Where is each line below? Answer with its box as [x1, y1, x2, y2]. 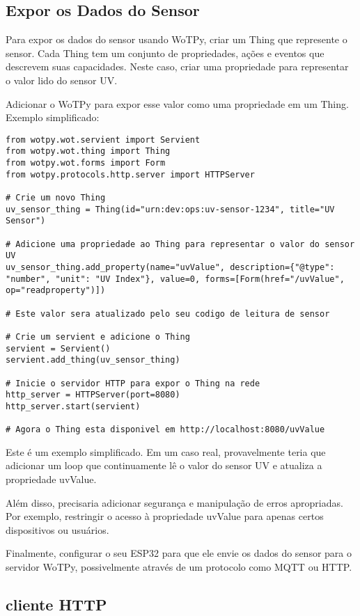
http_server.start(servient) [6, 401, 141, 411]
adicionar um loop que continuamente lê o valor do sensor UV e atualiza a [6, 458, 322, 473]
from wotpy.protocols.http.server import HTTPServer [6, 169, 255, 180]
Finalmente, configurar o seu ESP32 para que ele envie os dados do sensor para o [6, 546, 352, 560]
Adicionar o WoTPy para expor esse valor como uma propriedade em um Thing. [6, 96, 349, 111]
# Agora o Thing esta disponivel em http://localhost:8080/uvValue [6, 425, 325, 435]
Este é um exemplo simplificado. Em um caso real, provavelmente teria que [6, 444, 326, 459]
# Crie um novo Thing [6, 193, 106, 203]
